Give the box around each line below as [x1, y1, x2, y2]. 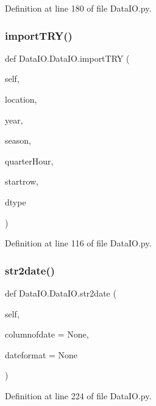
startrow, [5, 175, 38, 188]
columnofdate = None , [5, 328, 89, 341]
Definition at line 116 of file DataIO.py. [5, 237, 152, 249]
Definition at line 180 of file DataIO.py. [5, 2, 152, 14]
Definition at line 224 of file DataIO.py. [5, 389, 152, 402]
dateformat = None [5, 348, 78, 361]
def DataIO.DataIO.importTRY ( [5, 51, 130, 64]
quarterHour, [5, 154, 54, 167]
